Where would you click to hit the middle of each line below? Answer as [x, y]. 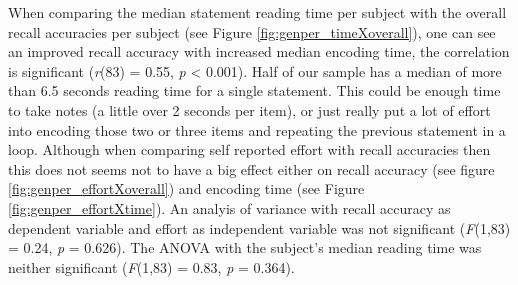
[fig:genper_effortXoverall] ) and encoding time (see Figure [186, 188]
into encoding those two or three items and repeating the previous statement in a [257, 129]
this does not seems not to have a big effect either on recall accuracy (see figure [251, 168]
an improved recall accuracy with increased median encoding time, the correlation [259, 51]
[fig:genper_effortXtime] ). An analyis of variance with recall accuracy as [229, 207]
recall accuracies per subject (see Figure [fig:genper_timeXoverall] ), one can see [252, 31]
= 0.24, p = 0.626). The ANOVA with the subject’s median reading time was [245, 247]
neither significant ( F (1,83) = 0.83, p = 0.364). [151, 266]
